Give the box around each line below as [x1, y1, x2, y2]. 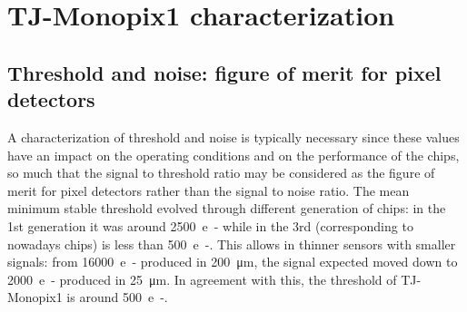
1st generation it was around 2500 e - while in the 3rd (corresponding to [7, 216, 413, 235]
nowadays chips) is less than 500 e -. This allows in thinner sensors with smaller [7, 234, 456, 253]
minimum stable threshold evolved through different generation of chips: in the [7, 199, 446, 218]
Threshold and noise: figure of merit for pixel [7, 58, 442, 86]
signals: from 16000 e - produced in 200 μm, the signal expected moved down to [7, 252, 458, 271]
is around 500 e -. [66, 288, 168, 307]
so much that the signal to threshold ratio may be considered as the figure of [7, 163, 435, 182]
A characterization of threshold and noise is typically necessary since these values [7, 127, 460, 146]
